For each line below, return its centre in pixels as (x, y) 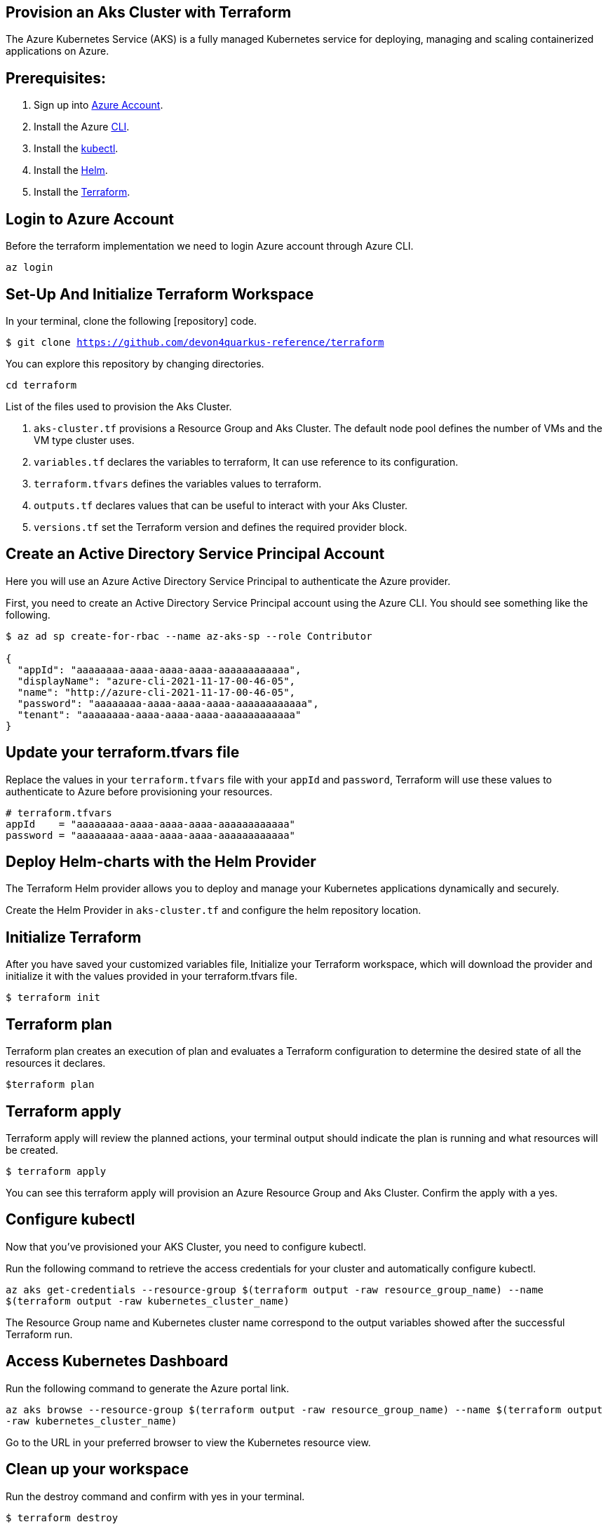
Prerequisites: (56, 78)
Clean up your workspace (97, 1469)
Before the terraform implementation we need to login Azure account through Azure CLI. (210, 246)
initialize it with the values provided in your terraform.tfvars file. (151, 976)
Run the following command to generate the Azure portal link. (148, 1388)
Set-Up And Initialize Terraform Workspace (160, 294)
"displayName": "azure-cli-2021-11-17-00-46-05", (156, 681)
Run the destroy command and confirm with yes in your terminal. (155, 1496)
